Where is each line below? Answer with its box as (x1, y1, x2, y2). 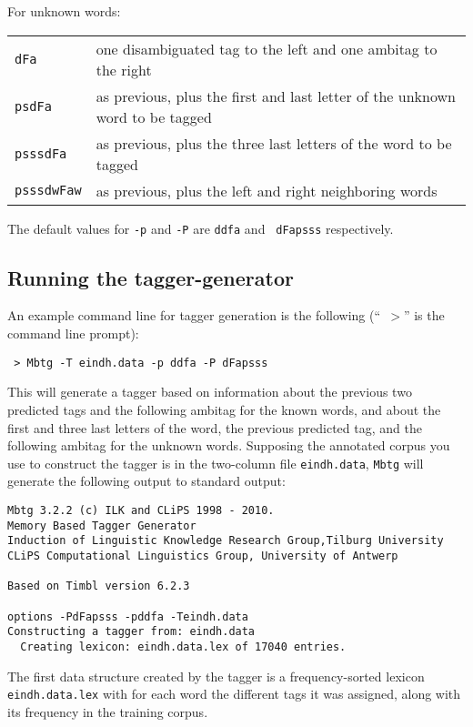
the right (96, 58, 152, 80)
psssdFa (15, 146, 67, 161)
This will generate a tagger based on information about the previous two (7, 382, 412, 401)
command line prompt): (7, 324, 139, 343)
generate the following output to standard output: (7, 471, 286, 490)
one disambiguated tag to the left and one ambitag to (96, 37, 438, 59)
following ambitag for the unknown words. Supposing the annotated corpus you (7, 436, 450, 455)
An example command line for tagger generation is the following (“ (7, 306, 381, 325)
